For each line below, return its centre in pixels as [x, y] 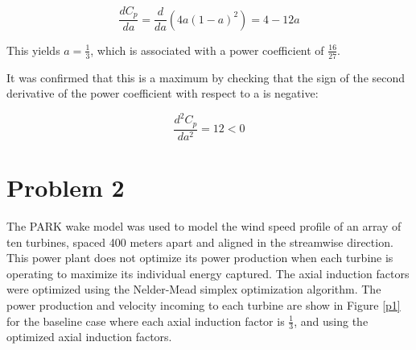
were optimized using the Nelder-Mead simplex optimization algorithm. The [194, 289]
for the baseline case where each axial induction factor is [146, 321]
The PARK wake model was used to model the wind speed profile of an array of [204, 226]
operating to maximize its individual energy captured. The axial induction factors [208, 273]
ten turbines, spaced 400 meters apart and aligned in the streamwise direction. [200, 242]
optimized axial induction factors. [89, 337]
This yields [33, 50]
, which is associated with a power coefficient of [207, 50]
